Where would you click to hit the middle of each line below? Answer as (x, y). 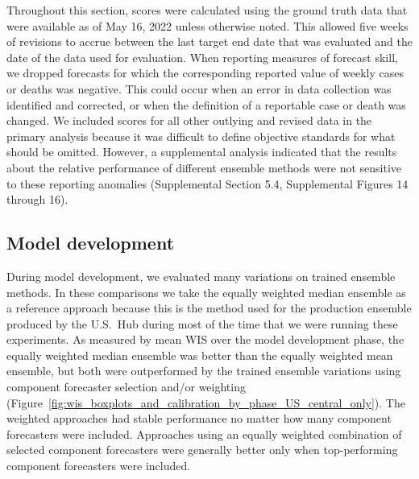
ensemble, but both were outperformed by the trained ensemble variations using (204, 371)
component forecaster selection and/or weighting (126, 387)
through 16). (37, 199)
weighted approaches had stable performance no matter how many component (199, 418)
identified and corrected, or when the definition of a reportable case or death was (206, 104)
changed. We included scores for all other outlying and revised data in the (189, 120)
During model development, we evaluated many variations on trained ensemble (201, 276)
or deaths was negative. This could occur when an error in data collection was (199, 88)
